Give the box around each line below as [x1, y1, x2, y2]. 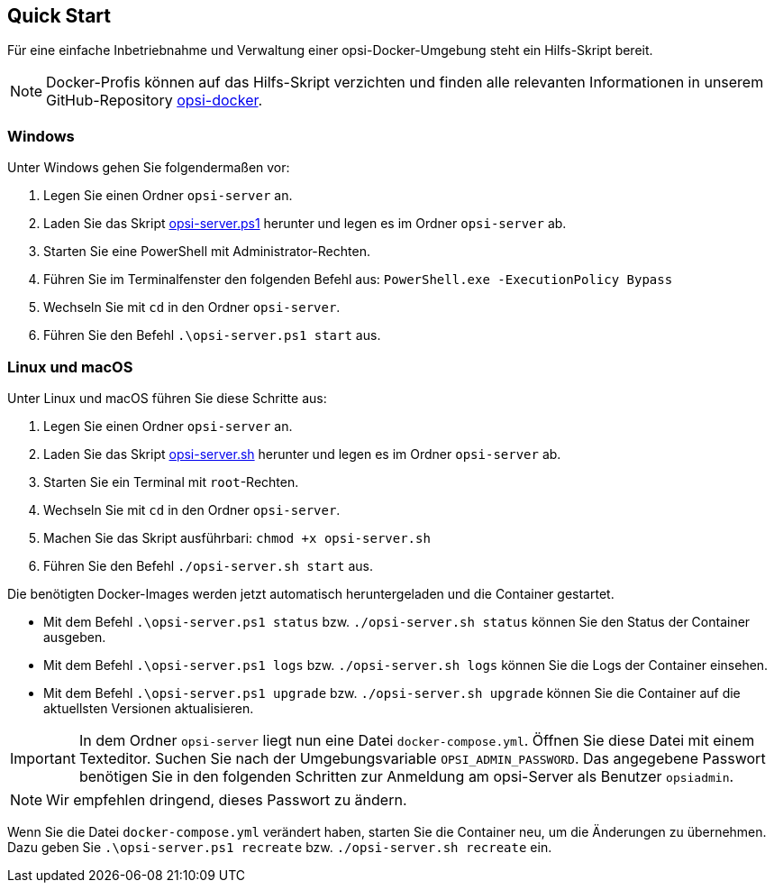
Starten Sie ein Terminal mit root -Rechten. [43, 473, 299, 490]
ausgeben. [43, 629, 106, 645]
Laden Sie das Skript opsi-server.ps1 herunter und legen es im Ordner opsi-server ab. [43, 216, 567, 232]
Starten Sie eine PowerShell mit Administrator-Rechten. [43, 243, 370, 260]
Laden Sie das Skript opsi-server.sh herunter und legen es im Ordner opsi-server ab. [43, 445, 561, 462]
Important [10, 748, 76, 767]
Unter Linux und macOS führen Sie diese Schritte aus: [7, 390, 327, 406]
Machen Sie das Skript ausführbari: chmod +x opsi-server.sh [43, 529, 431, 546]
